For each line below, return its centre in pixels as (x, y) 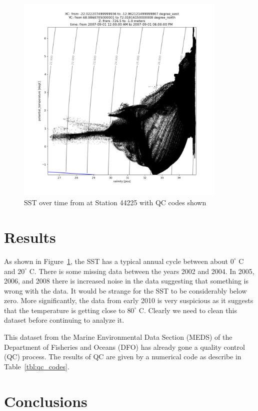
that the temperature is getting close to (64, 310)
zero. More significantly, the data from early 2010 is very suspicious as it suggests (129, 300)
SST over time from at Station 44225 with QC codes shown (115, 202)
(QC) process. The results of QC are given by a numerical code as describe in (123, 357)
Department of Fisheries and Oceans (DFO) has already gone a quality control (124, 347)
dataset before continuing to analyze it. (64, 320)
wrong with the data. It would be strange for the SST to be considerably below (125, 290)
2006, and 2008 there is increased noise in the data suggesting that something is (126, 281)
